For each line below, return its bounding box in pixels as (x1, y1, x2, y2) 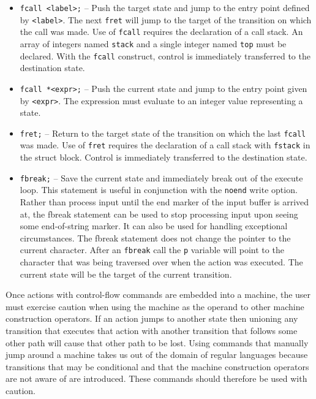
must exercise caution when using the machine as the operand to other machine (6, 300, 304, 313)
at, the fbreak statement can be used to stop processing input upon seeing (20, 207, 298, 220)
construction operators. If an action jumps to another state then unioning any (6, 312, 298, 325)
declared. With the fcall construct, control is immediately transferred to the (20, 49, 310, 62)
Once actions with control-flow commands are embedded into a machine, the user (6, 288, 311, 301)
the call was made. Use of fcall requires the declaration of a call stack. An (20, 25, 303, 38)
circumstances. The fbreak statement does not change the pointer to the (20, 231, 291, 244)
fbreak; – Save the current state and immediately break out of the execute (20, 171, 303, 184)
